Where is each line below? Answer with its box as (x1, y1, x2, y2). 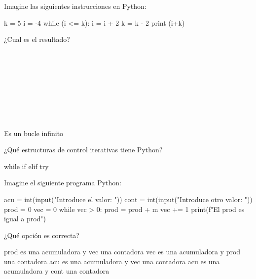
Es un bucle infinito (4, 128, 64, 138)
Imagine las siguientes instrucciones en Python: (4, 1, 146, 11)
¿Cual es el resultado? (4, 34, 70, 44)
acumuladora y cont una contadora (4, 266, 110, 276)
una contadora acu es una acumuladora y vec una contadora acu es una (4, 256, 220, 266)
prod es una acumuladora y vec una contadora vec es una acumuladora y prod (4, 246, 241, 257)
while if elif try (4, 161, 49, 171)
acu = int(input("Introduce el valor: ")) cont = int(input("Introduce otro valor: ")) (4, 194, 253, 204)
